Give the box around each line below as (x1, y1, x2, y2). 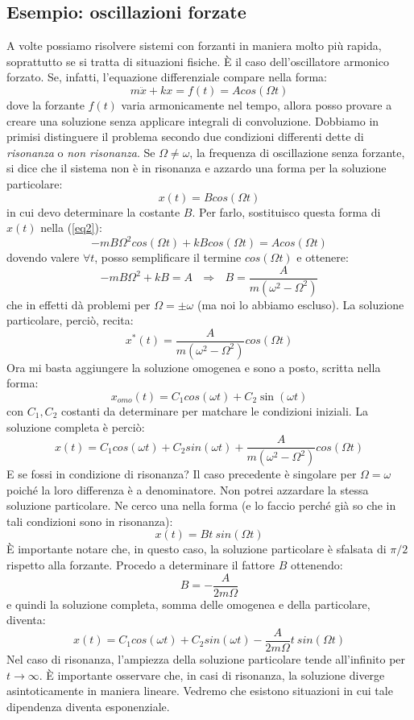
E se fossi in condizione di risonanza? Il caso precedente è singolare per (6, 466, 357, 482)
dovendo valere (6, 249, 80, 266)
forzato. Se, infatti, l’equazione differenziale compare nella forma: (6, 68, 328, 85)
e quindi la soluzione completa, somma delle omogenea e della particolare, (6, 595, 371, 612)
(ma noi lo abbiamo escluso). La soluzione (197, 296, 404, 312)
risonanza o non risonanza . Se (6, 143, 155, 160)
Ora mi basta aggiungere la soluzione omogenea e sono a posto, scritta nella (6, 358, 381, 375)
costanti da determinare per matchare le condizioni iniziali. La (60, 403, 369, 420)
